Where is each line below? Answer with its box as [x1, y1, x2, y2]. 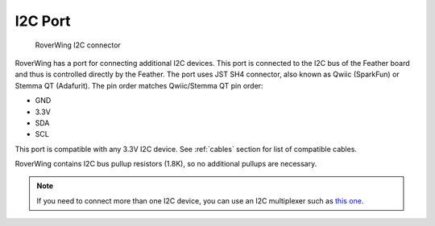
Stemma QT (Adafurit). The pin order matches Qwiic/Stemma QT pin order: [14, 80, 263, 90]
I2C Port [14, 12, 72, 30]
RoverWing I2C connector [35, 40, 121, 50]
